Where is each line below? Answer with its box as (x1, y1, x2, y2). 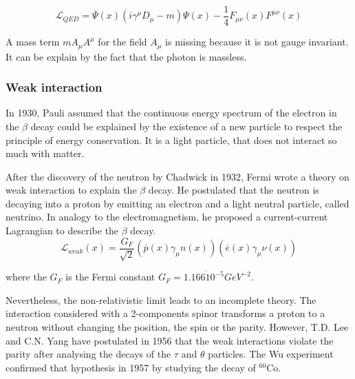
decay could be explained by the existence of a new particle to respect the (30, 119, 343, 133)
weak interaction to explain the (6, 183, 137, 197)
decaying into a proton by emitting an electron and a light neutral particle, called (6, 196, 349, 210)
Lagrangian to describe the (6, 223, 119, 238)
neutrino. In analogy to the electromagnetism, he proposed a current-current (6, 209, 328, 224)
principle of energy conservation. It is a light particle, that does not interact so (6, 132, 337, 147)
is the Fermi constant (65, 269, 155, 284)
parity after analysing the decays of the (6, 347, 171, 361)
